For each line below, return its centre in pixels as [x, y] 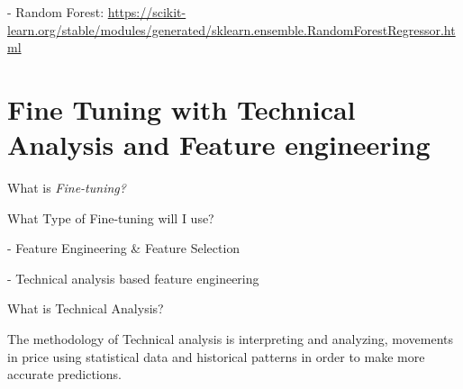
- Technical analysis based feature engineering [133, 278]
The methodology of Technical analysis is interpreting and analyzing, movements [231, 339]
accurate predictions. [64, 374]
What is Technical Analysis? [86, 308]
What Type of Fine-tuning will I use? [111, 217]
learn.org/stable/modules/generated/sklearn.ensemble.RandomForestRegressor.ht [231, 29]
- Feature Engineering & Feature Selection [124, 248]
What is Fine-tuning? [67, 188]
